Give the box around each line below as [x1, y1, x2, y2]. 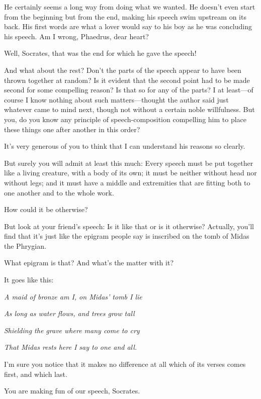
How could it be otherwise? [4, 204, 88, 215]
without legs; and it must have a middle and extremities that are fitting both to [4, 177, 250, 187]
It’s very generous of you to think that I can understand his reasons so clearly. [4, 141, 245, 151]
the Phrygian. [4, 240, 46, 251]
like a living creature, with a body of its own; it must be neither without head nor [4, 167, 257, 178]
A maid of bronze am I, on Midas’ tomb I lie [4, 291, 142, 302]
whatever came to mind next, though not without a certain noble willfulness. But [4, 104, 255, 115]
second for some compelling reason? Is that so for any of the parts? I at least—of [4, 84, 253, 95]
